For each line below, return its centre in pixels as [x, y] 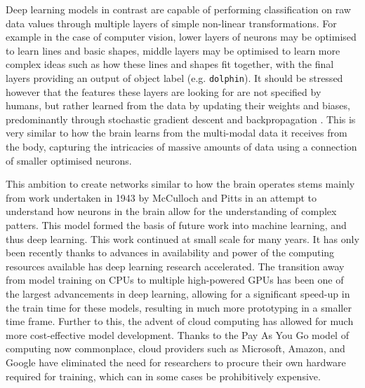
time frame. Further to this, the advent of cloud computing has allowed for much [180, 321]
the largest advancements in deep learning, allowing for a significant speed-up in [178, 293]
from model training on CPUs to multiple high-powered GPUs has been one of [175, 280]
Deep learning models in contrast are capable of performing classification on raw [178, 9]
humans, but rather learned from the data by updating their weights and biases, [178, 105]
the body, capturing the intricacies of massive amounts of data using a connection [181, 146]
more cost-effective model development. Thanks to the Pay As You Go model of [177, 334]
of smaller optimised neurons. [69, 160]
